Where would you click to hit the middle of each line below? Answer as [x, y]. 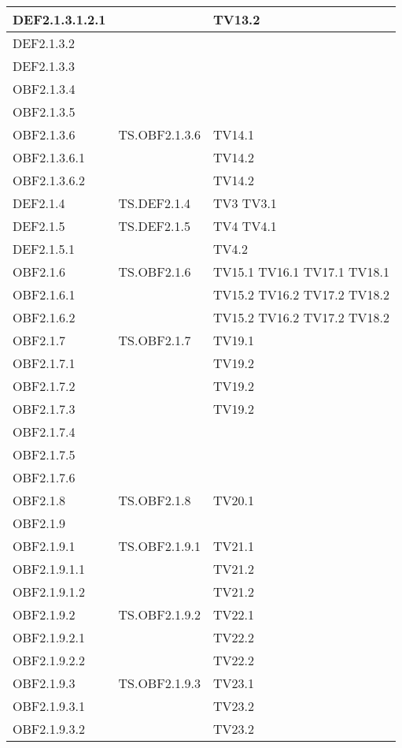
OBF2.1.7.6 [44, 477]
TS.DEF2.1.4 [154, 203]
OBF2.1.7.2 [44, 386]
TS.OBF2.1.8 [155, 500]
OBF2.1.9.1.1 [49, 569]
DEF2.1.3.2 [44, 43]
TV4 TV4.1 [245, 226]
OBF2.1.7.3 [44, 409]
